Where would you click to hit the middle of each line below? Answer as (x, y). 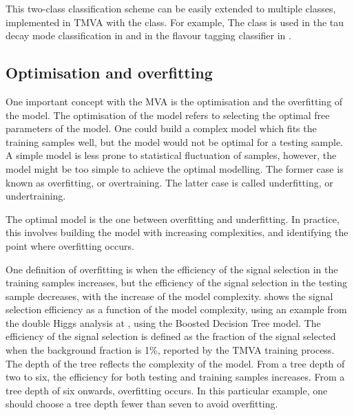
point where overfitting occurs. (70, 245)
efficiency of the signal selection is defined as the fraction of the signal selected (171, 336)
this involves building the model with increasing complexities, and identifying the (177, 232)
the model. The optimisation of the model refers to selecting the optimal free (168, 115)
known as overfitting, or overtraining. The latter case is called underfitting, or (169, 182)
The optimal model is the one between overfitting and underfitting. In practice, (173, 219)
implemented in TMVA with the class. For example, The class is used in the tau (175, 22)
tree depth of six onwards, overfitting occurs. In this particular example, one (167, 390)
